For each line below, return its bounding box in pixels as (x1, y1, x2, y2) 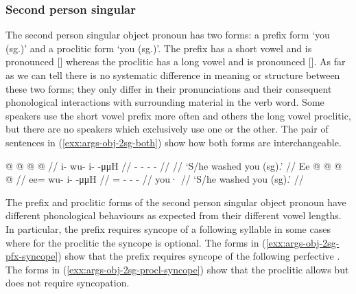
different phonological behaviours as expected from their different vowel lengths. (5, 208, 342, 223)
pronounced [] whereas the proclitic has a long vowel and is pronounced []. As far (5, 54, 346, 69)
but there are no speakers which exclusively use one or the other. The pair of (5, 122, 329, 136)
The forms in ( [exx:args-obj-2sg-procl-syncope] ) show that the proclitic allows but (5, 262, 349, 276)
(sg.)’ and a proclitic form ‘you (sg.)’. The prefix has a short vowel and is (5, 41, 312, 55)
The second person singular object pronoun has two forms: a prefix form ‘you (5, 27, 330, 42)
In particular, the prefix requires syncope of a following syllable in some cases (5, 221, 331, 236)
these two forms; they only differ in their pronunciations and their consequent (5, 81, 332, 95)
